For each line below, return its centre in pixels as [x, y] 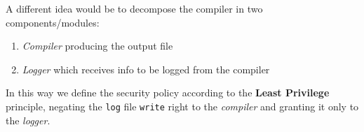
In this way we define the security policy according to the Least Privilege [168, 93]
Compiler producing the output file [97, 46]
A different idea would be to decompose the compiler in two [134, 8]
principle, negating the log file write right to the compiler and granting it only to [182, 106]
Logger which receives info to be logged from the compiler [146, 69]
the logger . [28, 120]
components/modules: [53, 22]
